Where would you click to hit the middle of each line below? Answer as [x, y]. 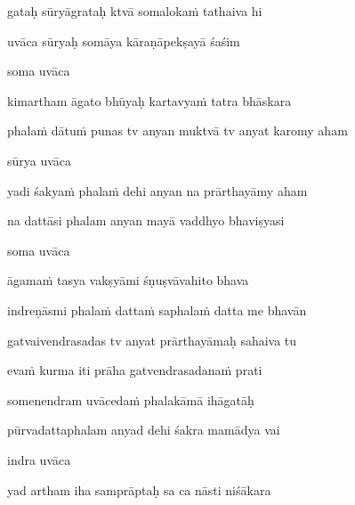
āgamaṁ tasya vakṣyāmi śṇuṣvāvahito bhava [128, 280]
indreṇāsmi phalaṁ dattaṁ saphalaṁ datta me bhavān [157, 310]
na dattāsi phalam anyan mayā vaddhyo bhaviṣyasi [146, 220]
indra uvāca [39, 459]
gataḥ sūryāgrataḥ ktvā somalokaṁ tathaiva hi [135, 11]
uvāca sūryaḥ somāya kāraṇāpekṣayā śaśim [124, 41]
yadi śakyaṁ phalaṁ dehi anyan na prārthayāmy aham [157, 190]
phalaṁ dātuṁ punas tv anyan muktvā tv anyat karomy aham [177, 130]
